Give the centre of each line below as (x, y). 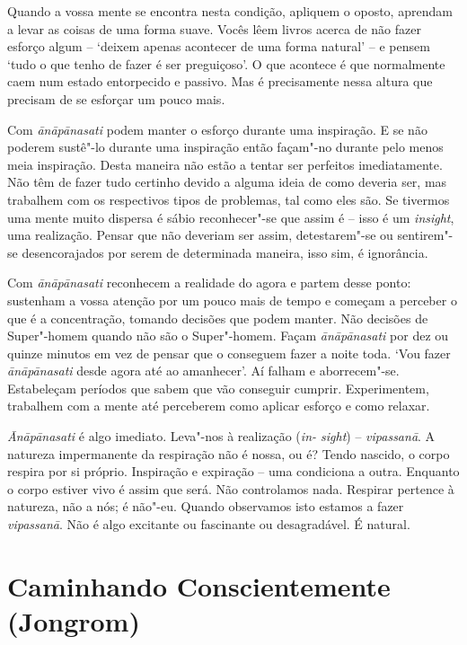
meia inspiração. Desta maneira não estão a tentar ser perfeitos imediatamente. (225, 164)
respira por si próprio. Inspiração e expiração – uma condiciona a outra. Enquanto (233, 471)
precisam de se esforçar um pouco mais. (116, 98)
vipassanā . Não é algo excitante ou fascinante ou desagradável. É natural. (209, 524)
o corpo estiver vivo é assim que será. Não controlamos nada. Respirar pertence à (231, 488)
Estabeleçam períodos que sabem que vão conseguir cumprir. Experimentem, (218, 388)
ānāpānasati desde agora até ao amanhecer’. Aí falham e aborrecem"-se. (203, 371)
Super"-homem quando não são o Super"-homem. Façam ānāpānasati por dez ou (228, 336)
